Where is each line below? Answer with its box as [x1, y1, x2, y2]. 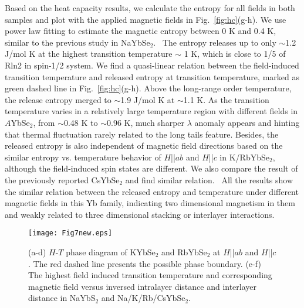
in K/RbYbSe [219, 150, 269, 163]
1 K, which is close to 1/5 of [184, 47, 286, 60]
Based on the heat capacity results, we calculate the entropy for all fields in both [5, 2, 295, 13]
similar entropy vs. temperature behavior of [5, 150, 161, 163]
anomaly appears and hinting [194, 116, 300, 128]
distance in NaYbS [28, 292, 96, 304]
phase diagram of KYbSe [66, 245, 156, 258]
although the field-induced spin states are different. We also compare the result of [5, 162, 298, 174]
